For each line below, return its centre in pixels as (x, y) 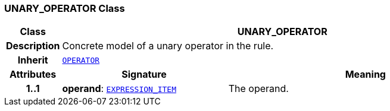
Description (33, 46)
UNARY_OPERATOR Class (65, 8)
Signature (144, 74)
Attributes (33, 74)
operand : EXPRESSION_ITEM (119, 89)
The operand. (258, 89)
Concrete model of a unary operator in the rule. (168, 46)
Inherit (33, 60)
